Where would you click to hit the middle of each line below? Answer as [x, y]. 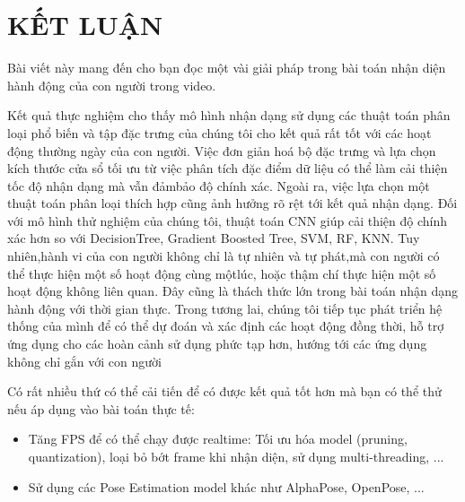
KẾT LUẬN [85, 25]
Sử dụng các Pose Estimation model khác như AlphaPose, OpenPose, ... [226, 486]
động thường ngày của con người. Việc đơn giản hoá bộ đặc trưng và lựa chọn [222, 150]
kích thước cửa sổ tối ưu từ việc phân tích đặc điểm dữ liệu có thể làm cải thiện [228, 168]
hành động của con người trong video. [112, 85]
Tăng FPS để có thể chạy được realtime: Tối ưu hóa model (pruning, [218, 439]
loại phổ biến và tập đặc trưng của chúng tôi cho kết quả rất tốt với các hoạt [219, 132]
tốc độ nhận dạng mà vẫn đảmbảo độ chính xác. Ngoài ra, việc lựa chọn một [219, 185]
